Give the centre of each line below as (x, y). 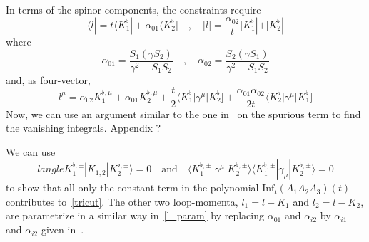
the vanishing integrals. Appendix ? (84, 128)
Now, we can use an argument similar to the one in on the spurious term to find (183, 114)
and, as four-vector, (48, 79)
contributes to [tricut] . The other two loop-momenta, (122, 201)
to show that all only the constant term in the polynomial (132, 188)
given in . (62, 230)
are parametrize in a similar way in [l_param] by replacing (135, 215)
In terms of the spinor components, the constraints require (133, 9)
